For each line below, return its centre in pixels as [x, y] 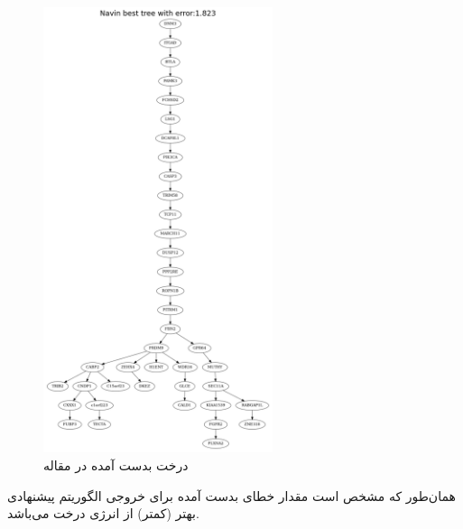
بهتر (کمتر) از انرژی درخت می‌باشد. [103, 513]
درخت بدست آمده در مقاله [116, 464]
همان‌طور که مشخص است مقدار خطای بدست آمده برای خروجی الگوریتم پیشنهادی [231, 495]
